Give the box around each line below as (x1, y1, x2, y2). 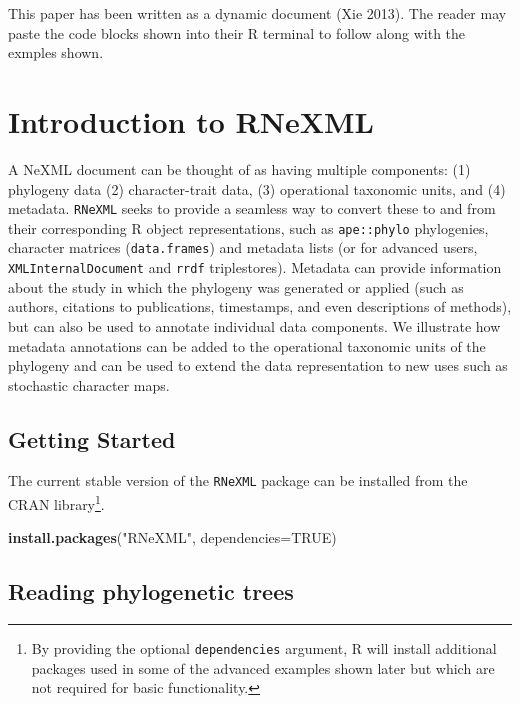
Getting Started (8, 423, 176, 454)
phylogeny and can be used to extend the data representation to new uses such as (8, 355, 508, 376)
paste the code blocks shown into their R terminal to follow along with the (8, 22, 466, 43)
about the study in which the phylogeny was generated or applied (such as (8, 276, 464, 297)
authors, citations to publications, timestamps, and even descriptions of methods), (8, 296, 512, 317)
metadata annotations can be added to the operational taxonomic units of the (8, 335, 486, 356)
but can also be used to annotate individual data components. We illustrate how (8, 315, 501, 336)
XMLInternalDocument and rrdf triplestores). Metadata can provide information (8, 257, 502, 278)
